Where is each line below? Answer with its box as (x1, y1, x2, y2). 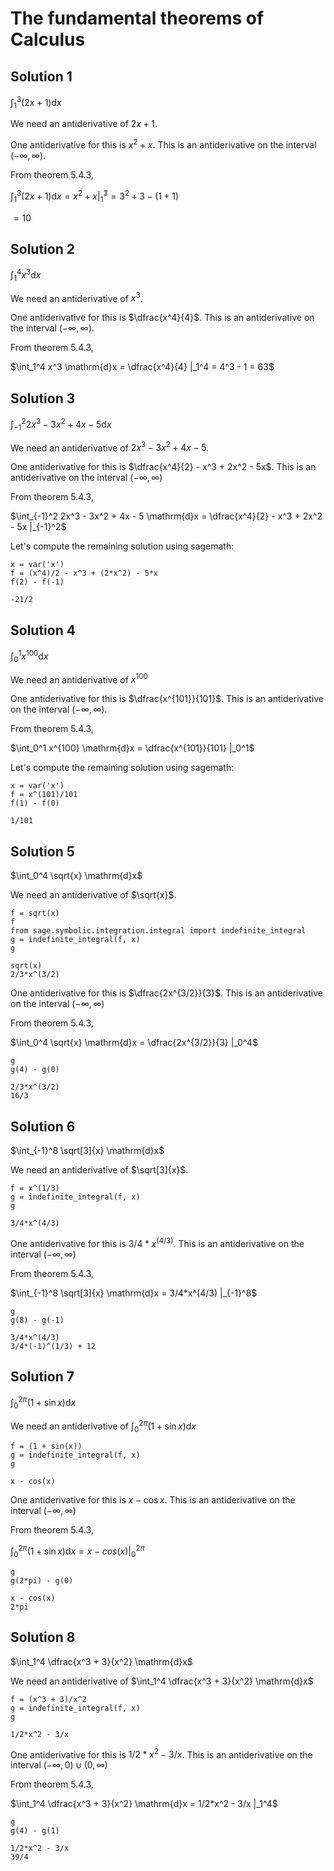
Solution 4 (10, 622, 76, 639)
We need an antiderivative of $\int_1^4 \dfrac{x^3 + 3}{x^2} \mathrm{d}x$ (10, 1675, 314, 1687)
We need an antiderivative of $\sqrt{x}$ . (10, 889, 177, 901)
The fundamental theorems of (10, 7, 265, 30)
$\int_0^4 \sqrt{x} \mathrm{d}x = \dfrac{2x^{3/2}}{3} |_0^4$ (10, 1037, 258, 1049)
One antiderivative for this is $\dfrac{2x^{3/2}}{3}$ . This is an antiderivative (10, 987, 323, 999)
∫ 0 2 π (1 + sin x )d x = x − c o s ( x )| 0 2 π (10, 1543, 145, 1559)
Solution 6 (10, 1118, 76, 1135)
